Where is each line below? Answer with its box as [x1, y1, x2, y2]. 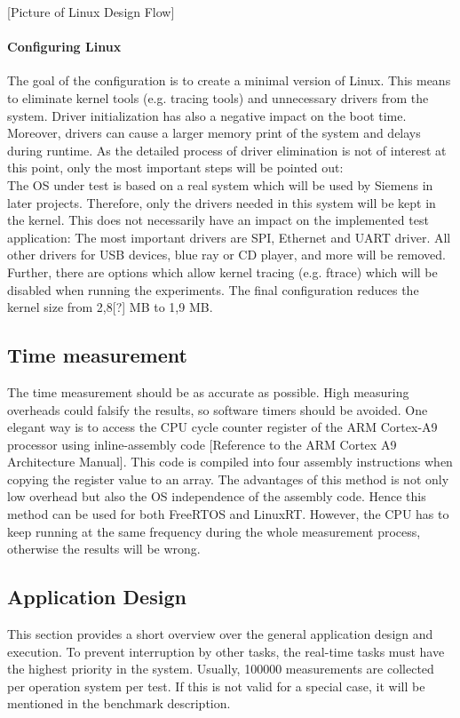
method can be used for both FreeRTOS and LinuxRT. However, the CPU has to [7, 505, 449, 523]
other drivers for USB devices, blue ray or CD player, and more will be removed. [7, 245, 446, 264]
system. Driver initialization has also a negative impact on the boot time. [7, 106, 407, 124]
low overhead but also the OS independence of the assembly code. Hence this [7, 487, 426, 506]
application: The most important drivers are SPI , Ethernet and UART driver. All [7, 227, 451, 246]
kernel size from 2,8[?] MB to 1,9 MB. [7, 298, 213, 316]
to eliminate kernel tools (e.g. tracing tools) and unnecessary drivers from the [7, 88, 429, 107]
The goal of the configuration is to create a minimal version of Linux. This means [7, 71, 451, 90]
